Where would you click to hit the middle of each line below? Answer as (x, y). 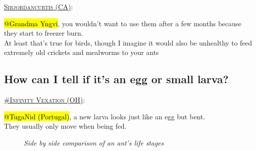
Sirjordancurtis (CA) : (39, 6)
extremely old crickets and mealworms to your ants (81, 52)
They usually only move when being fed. (65, 126)
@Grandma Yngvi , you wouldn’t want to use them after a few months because (123, 23)
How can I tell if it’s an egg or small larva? (116, 79)
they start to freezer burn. (44, 33)
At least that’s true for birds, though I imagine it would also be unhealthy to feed (128, 42)
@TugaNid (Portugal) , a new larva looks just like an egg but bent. (105, 116)
